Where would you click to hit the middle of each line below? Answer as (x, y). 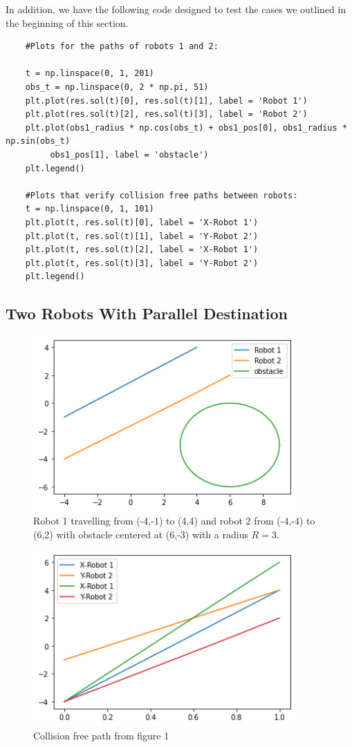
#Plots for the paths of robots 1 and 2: (122, 47)
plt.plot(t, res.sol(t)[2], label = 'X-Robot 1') (142, 250)
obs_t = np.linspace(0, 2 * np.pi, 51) (117, 87)
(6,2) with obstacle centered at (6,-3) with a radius (141, 534)
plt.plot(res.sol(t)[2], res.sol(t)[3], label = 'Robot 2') (166, 114)
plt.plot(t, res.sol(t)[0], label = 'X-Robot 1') (142, 222)
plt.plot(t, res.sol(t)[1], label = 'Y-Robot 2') (142, 236)
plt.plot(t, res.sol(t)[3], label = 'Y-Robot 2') (142, 263)
